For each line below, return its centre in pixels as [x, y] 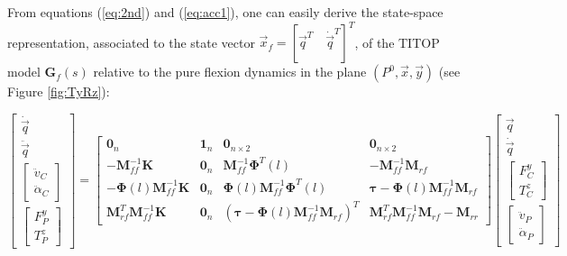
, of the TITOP [397, 42]
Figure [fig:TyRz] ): [59, 91]
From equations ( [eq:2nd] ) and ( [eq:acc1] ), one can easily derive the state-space [225, 12]
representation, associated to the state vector [131, 42]
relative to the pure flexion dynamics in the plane [230, 72]
